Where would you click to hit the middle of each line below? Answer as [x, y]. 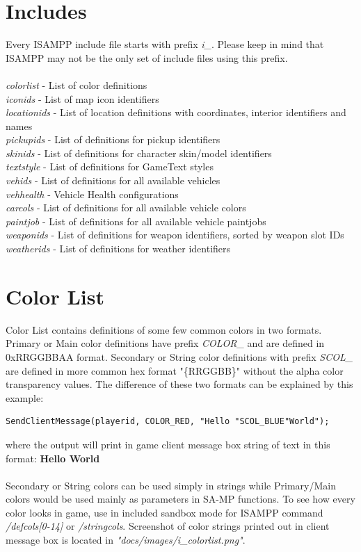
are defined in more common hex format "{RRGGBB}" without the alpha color [175, 370]
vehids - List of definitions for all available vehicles [113, 180]
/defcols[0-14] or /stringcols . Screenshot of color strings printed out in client [168, 526]
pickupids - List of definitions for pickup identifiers [113, 139]
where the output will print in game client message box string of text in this [168, 444]
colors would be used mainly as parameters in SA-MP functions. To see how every [180, 499]
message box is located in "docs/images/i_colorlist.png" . [126, 540]
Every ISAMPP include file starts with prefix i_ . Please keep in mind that [165, 44]
